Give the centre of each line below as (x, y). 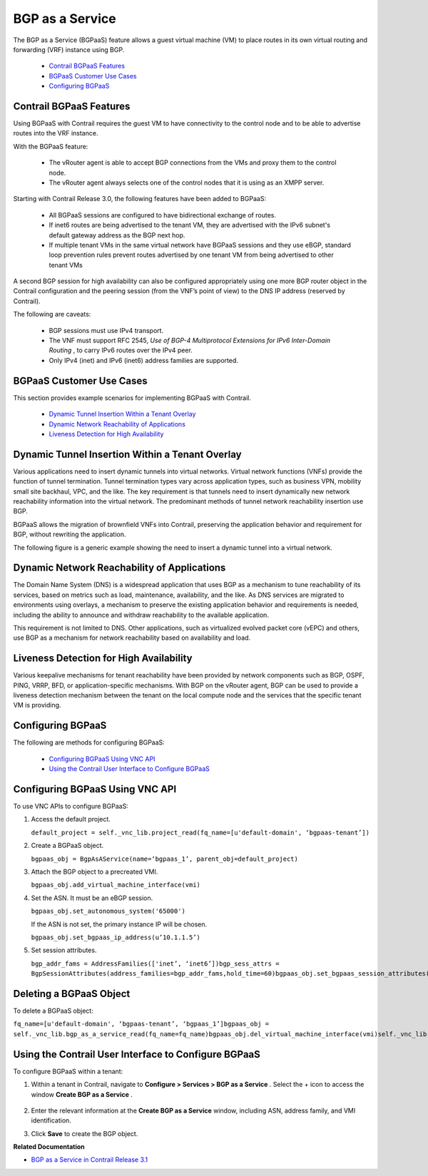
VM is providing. (37, 705)
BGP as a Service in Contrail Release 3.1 (90, 1160)
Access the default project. (71, 819)
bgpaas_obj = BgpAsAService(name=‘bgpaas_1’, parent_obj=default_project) (165, 859)
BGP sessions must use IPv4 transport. (106, 330)
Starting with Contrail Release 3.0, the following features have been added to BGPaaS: (140, 199)
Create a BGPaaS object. (67, 846)
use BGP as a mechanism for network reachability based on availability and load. (132, 638)
